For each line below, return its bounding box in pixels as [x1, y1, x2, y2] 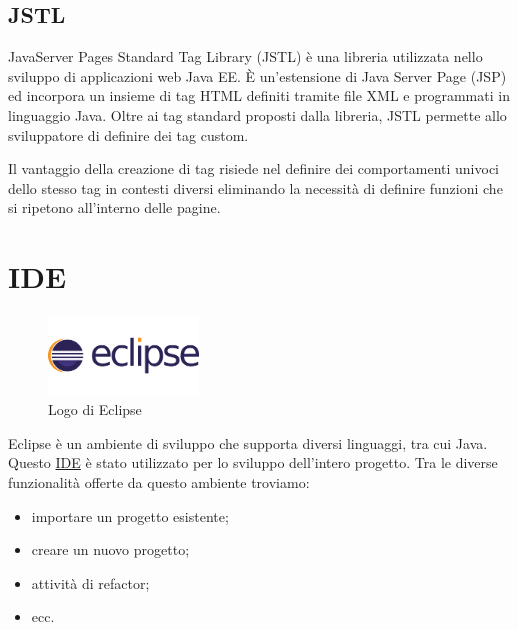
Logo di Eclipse [48, 399, 142, 420]
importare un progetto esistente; [31, 505, 229, 526]
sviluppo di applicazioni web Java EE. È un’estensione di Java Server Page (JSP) [8, 65, 507, 86]
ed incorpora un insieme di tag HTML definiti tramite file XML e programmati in [8, 85, 510, 106]
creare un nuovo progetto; [31, 539, 190, 560]
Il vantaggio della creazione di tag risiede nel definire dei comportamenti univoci [8, 158, 500, 179]
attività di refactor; [31, 572, 150, 593]
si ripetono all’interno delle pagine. [8, 197, 221, 218]
